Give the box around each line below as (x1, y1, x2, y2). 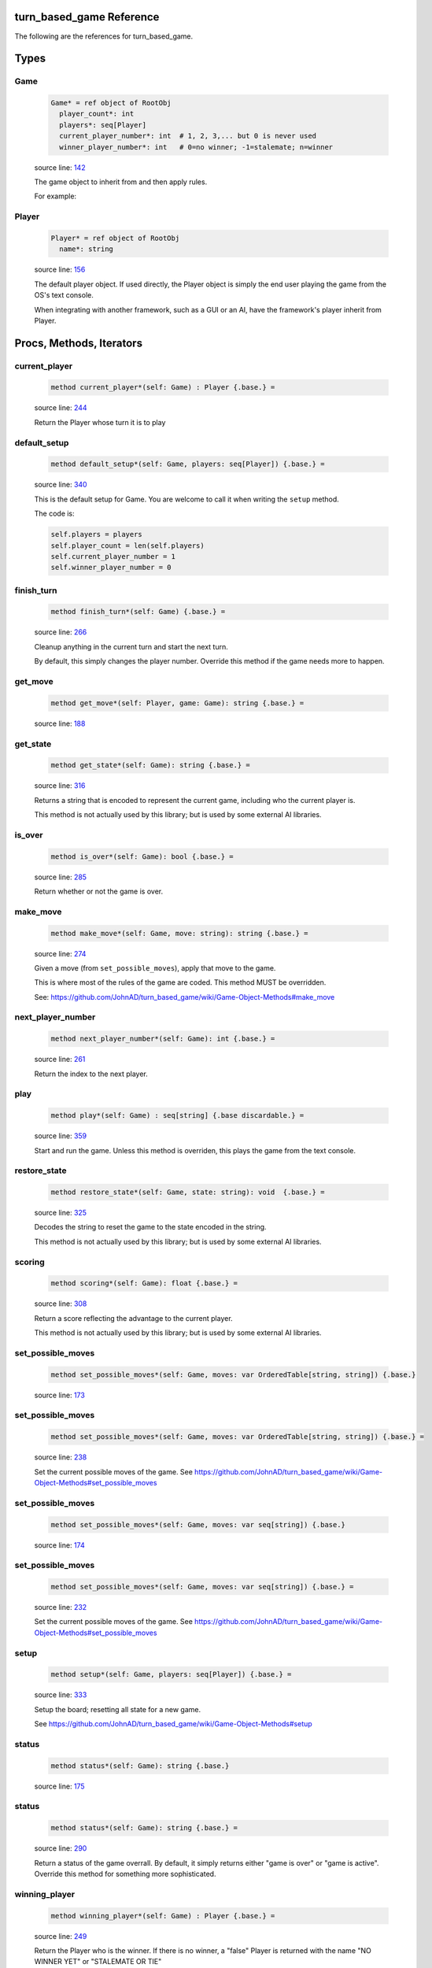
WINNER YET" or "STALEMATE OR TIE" (34, 1957, 162, 1966)
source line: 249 (34, 1931, 87, 1940)
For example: (34, 191, 77, 201)
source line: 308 (34, 1299, 87, 1308)
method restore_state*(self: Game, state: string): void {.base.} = (50, 1188, 325, 1197)
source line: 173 (34, 1390, 86, 1400)
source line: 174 (34, 1540, 86, 1550)
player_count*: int (59, 109, 135, 118)
